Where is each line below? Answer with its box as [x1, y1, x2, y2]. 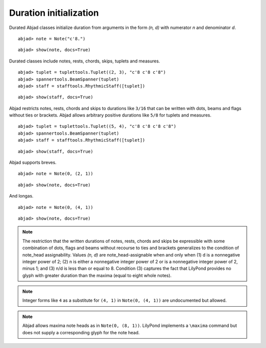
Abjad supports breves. [9, 160, 57, 166]
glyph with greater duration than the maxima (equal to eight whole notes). [22, 272, 172, 278]
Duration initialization [9, 7, 99, 18]
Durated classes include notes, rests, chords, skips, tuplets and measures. [9, 58, 160, 64]
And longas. [9, 193, 34, 199]
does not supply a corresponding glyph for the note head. [22, 329, 140, 335]
